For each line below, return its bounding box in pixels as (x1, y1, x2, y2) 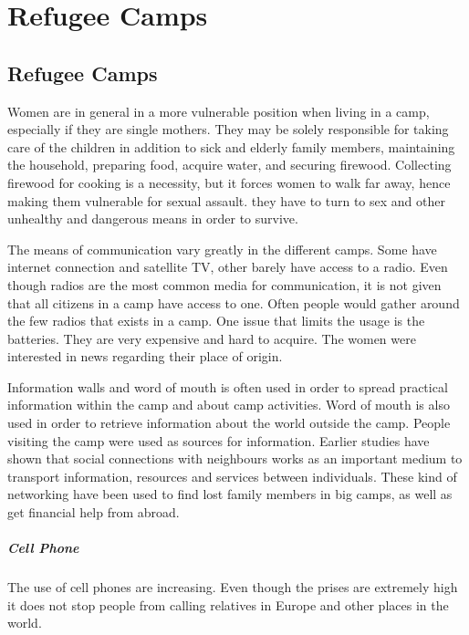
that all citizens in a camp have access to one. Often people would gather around (7, 293, 460, 312)
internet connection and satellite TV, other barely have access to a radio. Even (7, 257, 448, 276)
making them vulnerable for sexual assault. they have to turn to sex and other (7, 191, 445, 210)
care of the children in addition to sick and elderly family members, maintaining (7, 137, 455, 156)
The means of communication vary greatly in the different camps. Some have (7, 239, 437, 258)
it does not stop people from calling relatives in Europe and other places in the (7, 595, 449, 614)
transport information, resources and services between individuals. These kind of (7, 466, 457, 485)
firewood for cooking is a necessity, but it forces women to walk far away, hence (7, 172, 451, 192)
